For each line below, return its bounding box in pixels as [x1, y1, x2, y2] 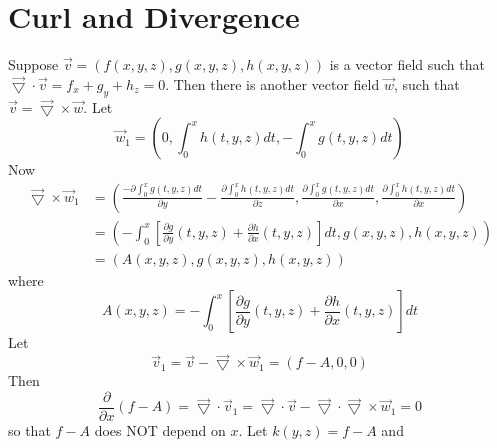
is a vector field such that [329, 54, 485, 75]
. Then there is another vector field [165, 73, 380, 94]
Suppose [8, 54, 59, 75]
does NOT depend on [94, 419, 226, 440]
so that [8, 419, 51, 440]
